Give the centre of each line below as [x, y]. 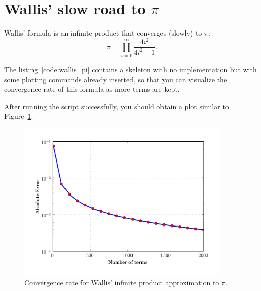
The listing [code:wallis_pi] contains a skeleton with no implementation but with [130, 69]
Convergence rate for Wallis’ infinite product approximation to [122, 282]
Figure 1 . [19, 116]
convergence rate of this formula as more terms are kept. [92, 89]
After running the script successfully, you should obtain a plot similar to [117, 106]
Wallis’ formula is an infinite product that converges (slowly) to [103, 33]
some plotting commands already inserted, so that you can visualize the [116, 79]
